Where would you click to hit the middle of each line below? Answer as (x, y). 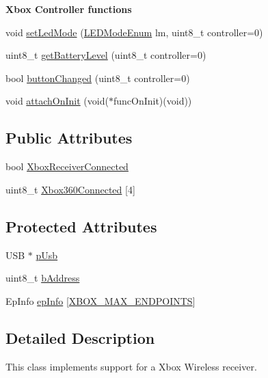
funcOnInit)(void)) (152, 101)
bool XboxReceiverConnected (67, 166)
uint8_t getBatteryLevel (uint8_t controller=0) (106, 55)
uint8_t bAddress (43, 278)
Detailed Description (80, 337)
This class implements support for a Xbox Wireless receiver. (131, 366)
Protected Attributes (81, 226)
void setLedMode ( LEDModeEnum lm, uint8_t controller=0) (134, 32)
